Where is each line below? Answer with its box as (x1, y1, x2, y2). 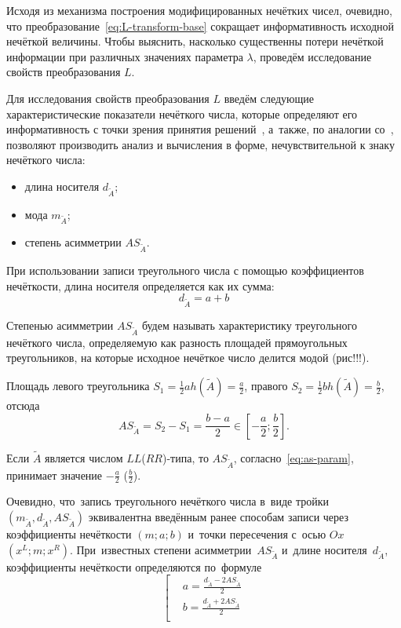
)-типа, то (162, 449, 209, 466)
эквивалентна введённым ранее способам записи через (88, 509, 348, 525)
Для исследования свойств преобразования (6, 89, 210, 106)
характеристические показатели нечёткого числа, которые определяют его (6, 105, 358, 122)
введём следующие (224, 89, 315, 106)
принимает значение (6, 466, 103, 483)
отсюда (6, 397, 40, 414)
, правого (244, 378, 288, 394)
